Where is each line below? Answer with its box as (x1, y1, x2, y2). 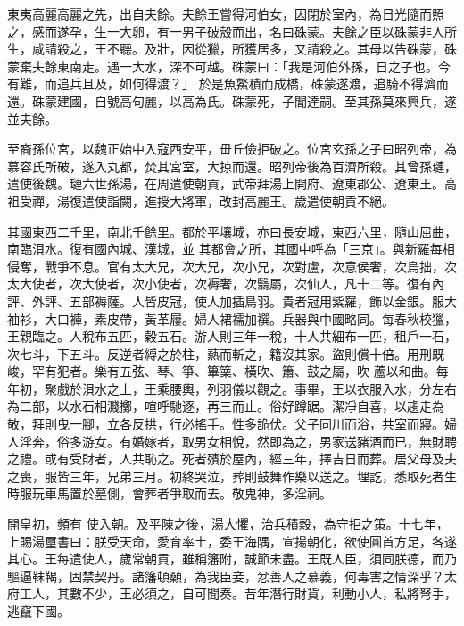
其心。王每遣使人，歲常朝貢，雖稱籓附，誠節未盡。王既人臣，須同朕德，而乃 (7, 549, 457, 568)
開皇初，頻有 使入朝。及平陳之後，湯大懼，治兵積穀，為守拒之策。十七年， (7, 514, 449, 533)
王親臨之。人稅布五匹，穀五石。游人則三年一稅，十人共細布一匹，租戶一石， (7, 327, 457, 346)
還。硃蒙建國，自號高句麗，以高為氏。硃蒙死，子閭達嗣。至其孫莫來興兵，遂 (7, 91, 457, 110)
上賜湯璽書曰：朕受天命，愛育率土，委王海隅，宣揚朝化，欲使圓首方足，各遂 (7, 531, 457, 550)
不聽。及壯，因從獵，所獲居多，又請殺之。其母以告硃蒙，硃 (106, 39, 457, 58)
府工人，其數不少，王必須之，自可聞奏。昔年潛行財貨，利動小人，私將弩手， (7, 584, 457, 603)
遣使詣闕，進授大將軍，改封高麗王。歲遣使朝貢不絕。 (81, 191, 394, 210)
